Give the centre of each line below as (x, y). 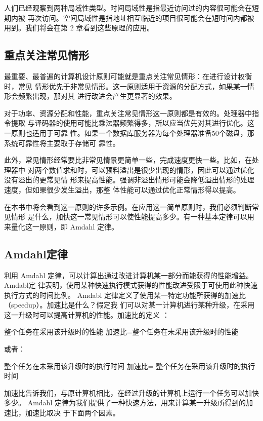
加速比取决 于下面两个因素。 (72, 413)
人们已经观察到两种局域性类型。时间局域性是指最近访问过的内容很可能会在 (128, 8)
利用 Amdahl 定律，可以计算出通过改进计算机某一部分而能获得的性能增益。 (128, 275)
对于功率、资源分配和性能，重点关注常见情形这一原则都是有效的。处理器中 (128, 113)
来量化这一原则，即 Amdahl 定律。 (61, 226)
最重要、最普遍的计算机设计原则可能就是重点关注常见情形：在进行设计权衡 (128, 76)
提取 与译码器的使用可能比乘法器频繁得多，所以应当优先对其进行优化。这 (133, 123)
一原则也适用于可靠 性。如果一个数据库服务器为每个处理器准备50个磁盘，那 (129, 132)
